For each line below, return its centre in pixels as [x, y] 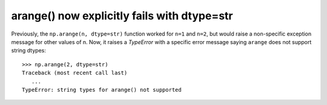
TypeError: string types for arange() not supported [102, 90]
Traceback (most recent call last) [75, 73]
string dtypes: [29, 51]
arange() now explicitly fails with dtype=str [122, 16]
